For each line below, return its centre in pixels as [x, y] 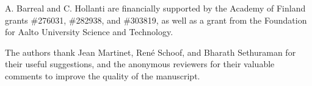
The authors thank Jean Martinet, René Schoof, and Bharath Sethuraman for [151, 52]
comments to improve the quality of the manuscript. [103, 75]
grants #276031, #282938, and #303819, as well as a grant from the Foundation [156, 20]
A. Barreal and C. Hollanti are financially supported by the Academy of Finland [155, 8]
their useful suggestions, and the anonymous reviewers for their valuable [140, 64]
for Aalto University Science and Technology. [89, 32]
